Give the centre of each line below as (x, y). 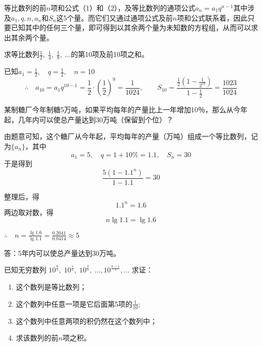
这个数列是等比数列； (51, 287)
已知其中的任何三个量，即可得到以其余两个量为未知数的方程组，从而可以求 (134, 27)
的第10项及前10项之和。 (110, 54)
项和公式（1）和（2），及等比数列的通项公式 (123, 8)
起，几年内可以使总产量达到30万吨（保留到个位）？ (89, 119)
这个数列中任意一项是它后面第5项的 (74, 303)
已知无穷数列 (25, 270)
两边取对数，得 (29, 212)
